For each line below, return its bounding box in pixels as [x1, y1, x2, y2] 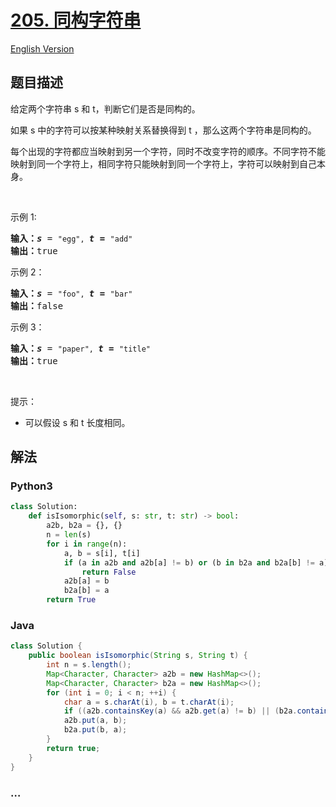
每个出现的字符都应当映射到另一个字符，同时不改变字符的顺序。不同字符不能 [10, 145, 326, 157]
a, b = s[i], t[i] [63, 548, 141, 558]
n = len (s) [46, 530, 92, 540]
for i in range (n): [46, 539, 128, 549]
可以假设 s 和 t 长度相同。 [24, 416, 131, 428]
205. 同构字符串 [10, 9, 142, 32]
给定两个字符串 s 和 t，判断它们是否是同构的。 [10, 102, 201, 115]
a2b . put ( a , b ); [63, 716, 128, 726]
